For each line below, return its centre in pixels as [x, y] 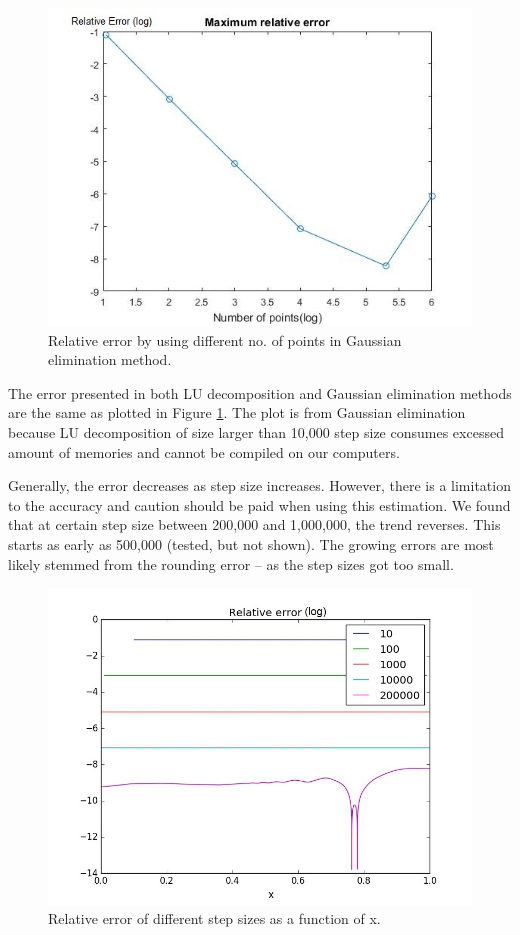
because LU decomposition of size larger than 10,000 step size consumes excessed [256, 431]
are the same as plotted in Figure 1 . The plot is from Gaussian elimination [237, 412]
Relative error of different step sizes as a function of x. [214, 918]
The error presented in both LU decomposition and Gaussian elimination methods [260, 392]
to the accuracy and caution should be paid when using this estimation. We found [259, 504]
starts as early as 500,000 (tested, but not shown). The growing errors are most [251, 543]
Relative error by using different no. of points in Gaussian [225, 339]
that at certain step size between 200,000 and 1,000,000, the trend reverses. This [254, 524]
